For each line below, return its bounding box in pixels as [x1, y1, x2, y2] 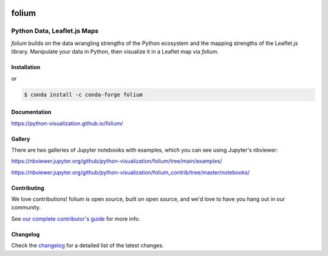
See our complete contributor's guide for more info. [11, 215, 140, 222]
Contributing [11, 184, 45, 192]
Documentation [11, 108, 52, 116]
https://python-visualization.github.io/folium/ [11, 119, 123, 127]
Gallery [11, 135, 30, 142]
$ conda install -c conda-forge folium [24, 91, 143, 98]
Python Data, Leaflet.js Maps [11, 27, 99, 35]
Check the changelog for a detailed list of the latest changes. [11, 242, 164, 249]
